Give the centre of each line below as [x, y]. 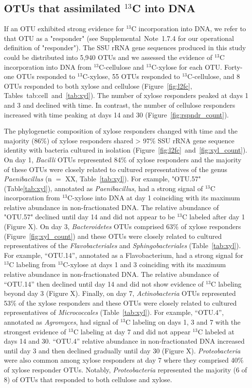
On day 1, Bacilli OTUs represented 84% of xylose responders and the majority [123, 159]
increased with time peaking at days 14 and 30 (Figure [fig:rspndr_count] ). [117, 114]
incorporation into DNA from [48, 67]
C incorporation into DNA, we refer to [189, 29]
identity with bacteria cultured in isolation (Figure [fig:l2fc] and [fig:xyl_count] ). [126, 150]
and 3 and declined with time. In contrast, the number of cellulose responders [120, 105]
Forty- [233, 67]
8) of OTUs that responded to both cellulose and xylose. [88, 379]
